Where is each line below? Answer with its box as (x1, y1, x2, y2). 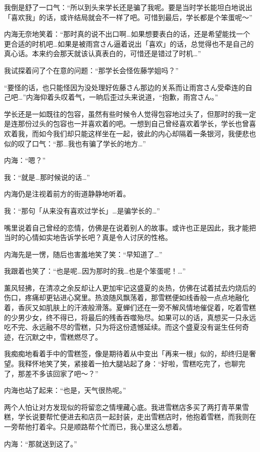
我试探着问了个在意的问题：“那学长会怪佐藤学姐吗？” (4, 65, 179, 75)
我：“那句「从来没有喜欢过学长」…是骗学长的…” (4, 205, 160, 215)
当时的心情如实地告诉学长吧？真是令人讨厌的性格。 (4, 232, 172, 243)
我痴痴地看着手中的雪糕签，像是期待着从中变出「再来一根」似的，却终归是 (4, 348, 249, 359)
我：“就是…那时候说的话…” (4, 171, 90, 182)
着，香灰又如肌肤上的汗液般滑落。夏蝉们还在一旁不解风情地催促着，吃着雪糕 (4, 302, 256, 313)
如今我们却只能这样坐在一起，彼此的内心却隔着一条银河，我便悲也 (38, 128, 256, 138)
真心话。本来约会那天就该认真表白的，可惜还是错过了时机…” (4, 48, 201, 59)
